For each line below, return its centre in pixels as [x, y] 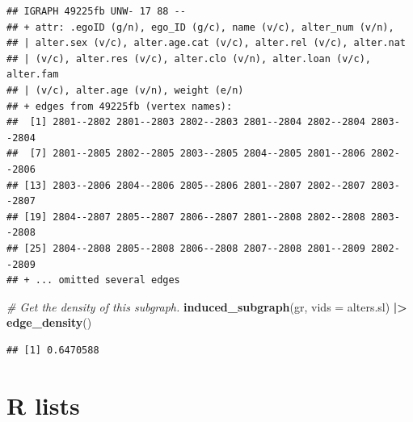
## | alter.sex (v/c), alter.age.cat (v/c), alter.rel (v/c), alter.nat [206, 43]
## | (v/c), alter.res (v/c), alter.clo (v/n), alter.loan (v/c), [189, 58]
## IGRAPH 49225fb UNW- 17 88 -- [96, 11]
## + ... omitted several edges [93, 280]
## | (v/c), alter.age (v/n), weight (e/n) [125, 90]
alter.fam [33, 75]
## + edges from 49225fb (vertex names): [120, 106]
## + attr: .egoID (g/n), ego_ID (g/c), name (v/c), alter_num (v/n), [200, 27]
